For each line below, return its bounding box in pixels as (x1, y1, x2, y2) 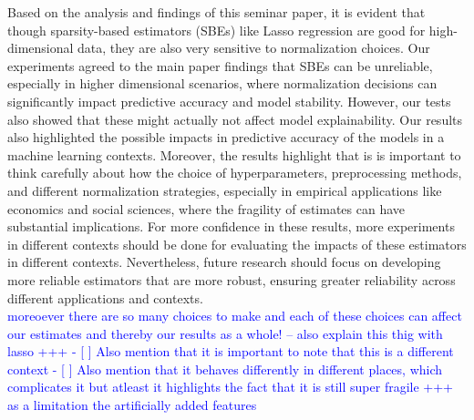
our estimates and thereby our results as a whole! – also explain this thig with (7, 323, 443, 343)
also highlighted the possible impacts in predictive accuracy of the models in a (7, 128, 445, 147)
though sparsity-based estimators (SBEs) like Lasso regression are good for (7, 20, 426, 39)
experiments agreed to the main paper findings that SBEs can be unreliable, (7, 56, 433, 75)
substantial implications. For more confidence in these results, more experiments (7, 217, 455, 236)
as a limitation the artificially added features (7, 395, 257, 415)
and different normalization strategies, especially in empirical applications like (7, 180, 442, 200)
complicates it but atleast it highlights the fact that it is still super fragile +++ (7, 377, 453, 396)
